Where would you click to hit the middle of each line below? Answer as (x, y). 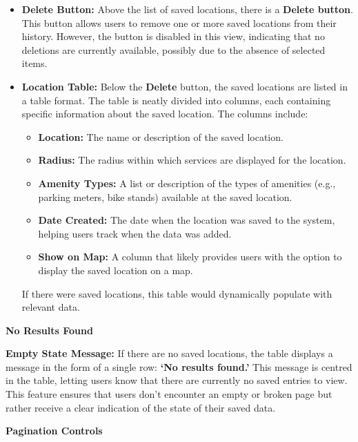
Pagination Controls (54, 431)
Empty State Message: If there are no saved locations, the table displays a (169, 353)
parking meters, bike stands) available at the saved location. (165, 196)
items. (34, 63)
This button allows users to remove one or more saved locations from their (179, 22)
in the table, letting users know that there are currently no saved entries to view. (177, 380)
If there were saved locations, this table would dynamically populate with (177, 293)
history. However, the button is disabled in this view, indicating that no (173, 36)
